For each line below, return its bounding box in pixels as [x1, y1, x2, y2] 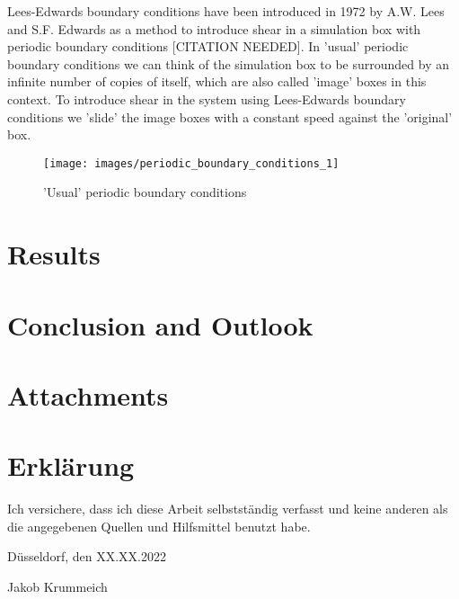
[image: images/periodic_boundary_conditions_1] [43, 156, 340, 170]
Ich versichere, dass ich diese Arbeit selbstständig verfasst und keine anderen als [7, 499, 448, 518]
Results [7, 236, 101, 273]
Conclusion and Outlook [7, 306, 313, 343]
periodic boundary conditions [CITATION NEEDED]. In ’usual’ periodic [7, 37, 409, 56]
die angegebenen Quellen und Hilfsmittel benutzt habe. [7, 516, 311, 535]
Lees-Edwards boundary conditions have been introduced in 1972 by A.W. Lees [7, 2, 445, 20]
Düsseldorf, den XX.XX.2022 [7, 547, 166, 566]
